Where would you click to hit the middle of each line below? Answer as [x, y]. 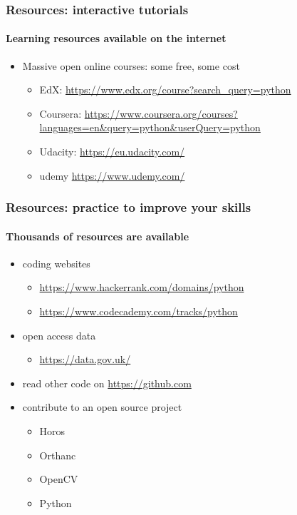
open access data [59, 335]
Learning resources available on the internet [116, 38]
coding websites [56, 263]
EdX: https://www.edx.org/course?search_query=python [165, 90]
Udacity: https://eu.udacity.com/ [112, 152]
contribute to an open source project [102, 407]
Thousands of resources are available [98, 236]
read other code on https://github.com [107, 383]
